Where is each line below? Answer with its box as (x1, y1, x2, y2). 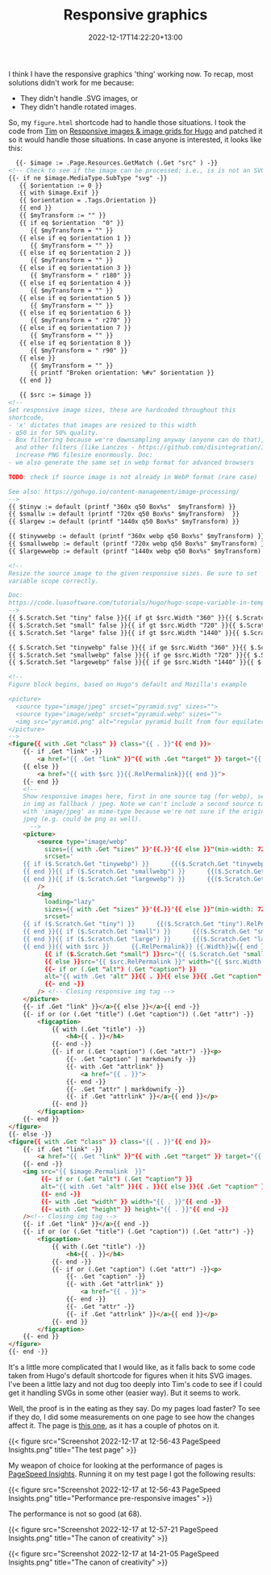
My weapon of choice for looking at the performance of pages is (8, 1460, 223, 1470)
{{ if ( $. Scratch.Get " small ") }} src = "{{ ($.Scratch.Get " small (44, 950, 265, 958)
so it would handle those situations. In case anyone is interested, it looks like (8, 135, 262, 144)
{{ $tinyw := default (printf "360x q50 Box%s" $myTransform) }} (8, 503, 236, 511)
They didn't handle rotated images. (19, 102, 137, 111)
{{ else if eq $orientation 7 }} (19, 324, 131, 332)
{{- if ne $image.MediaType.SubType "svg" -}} (8, 173, 168, 182)
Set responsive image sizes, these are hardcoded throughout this (8, 406, 236, 414)
